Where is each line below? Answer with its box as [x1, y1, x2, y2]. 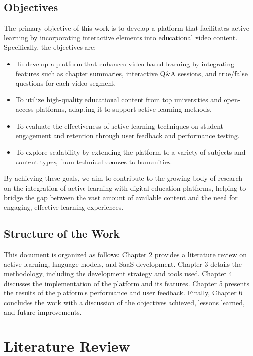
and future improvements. [4, 307, 82, 317]
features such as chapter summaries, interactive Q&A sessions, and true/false [15, 68, 248, 78]
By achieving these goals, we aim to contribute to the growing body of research [4, 173, 243, 183]
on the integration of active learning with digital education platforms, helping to [4, 182, 246, 193]
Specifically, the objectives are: [4, 42, 96, 52]
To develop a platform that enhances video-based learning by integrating [15, 58, 234, 68]
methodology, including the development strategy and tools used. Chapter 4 [4, 268, 232, 279]
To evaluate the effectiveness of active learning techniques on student [15, 120, 224, 130]
